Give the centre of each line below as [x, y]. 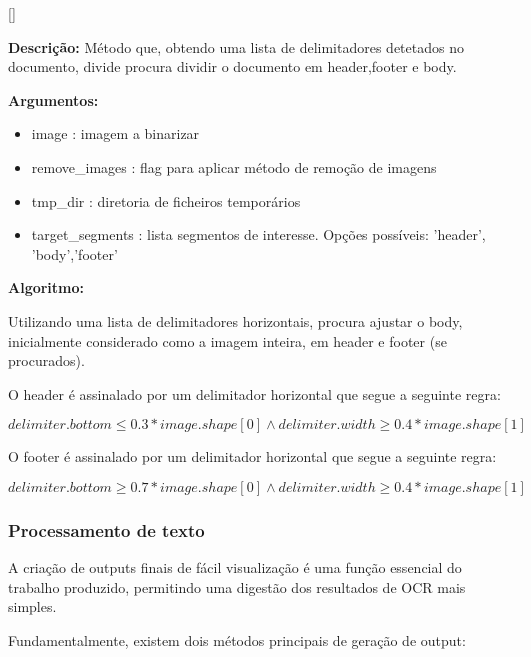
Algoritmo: [46, 287]
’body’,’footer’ [74, 253]
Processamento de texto [106, 529]
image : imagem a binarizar [115, 133]
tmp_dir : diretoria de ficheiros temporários [166, 200]
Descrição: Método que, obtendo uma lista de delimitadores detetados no [236, 46]
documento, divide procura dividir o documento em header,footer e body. [232, 66]
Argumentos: [53, 99]
